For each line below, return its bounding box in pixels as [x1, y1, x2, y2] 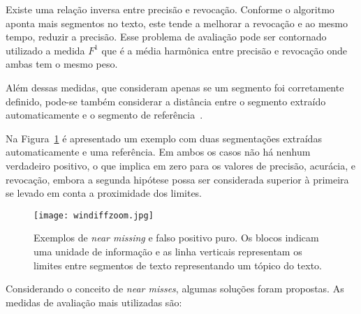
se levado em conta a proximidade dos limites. [6, 186, 202, 200]
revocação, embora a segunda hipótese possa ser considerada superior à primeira [6, 172, 349, 186]
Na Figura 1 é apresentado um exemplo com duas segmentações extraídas [6, 130, 322, 145]
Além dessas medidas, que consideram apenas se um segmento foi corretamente [6, 80, 344, 94]
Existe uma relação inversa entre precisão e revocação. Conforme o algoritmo [6, 2, 334, 16]
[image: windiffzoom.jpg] [34, 210, 154, 220]
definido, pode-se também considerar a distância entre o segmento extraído [6, 94, 326, 108]
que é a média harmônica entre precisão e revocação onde [101, 43, 347, 57]
